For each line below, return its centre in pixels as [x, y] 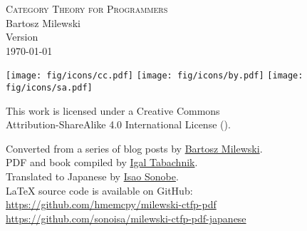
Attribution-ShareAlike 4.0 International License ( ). [118, 124]
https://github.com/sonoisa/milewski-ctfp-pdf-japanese [126, 218]
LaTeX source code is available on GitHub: [99, 190]
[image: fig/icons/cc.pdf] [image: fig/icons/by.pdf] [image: [155, 76]
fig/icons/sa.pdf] [49, 88]
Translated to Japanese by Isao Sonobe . [92, 176]
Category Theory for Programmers [87, 9]
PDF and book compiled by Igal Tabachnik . [102, 162]
